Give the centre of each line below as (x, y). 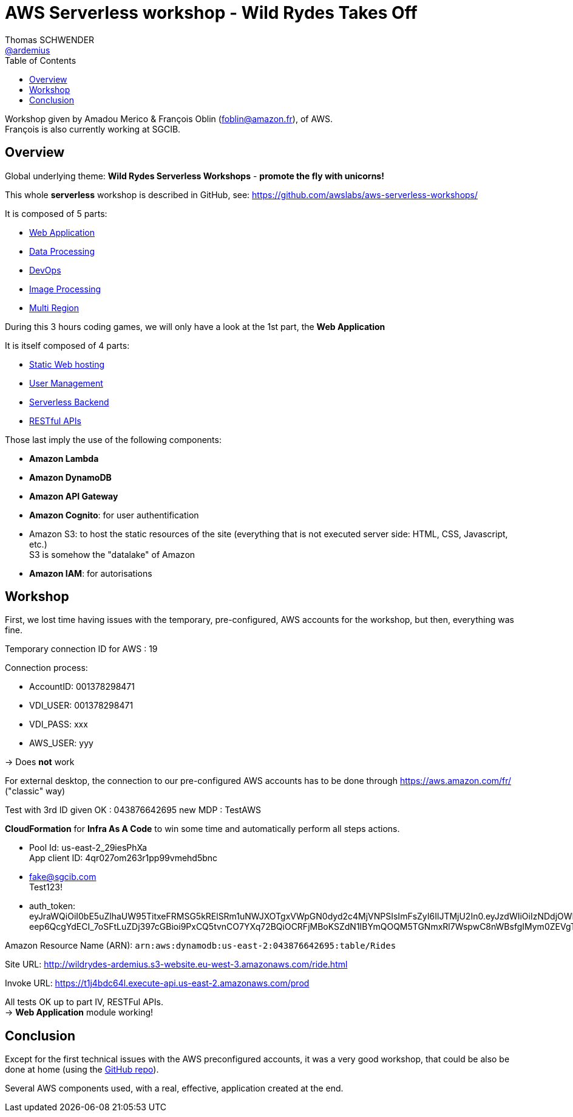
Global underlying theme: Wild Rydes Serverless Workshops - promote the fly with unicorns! (195, 176)
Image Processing (65, 289)
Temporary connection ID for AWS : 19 (81, 649)
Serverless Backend (69, 402)
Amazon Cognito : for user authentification (114, 515)
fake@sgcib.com (63, 877)
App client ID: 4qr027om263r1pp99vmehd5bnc (124, 858)
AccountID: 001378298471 (82, 687)
